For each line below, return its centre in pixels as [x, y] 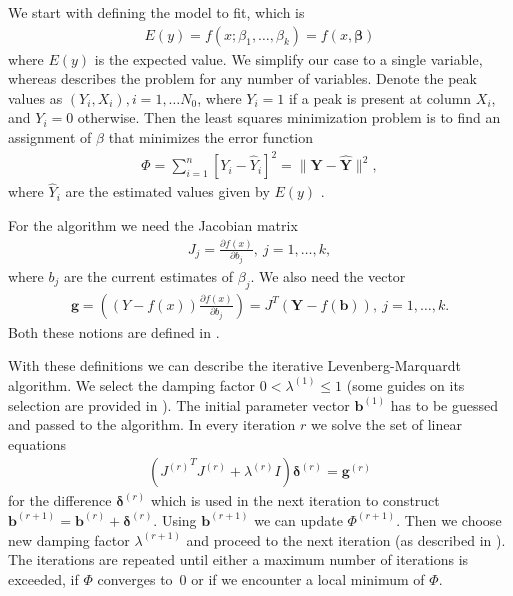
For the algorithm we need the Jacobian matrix [153, 224]
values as [35, 97]
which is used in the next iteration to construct [295, 500]
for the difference [60, 500]
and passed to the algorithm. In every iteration [152, 424]
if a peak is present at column [380, 97]
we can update [298, 519]
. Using [175, 519]
